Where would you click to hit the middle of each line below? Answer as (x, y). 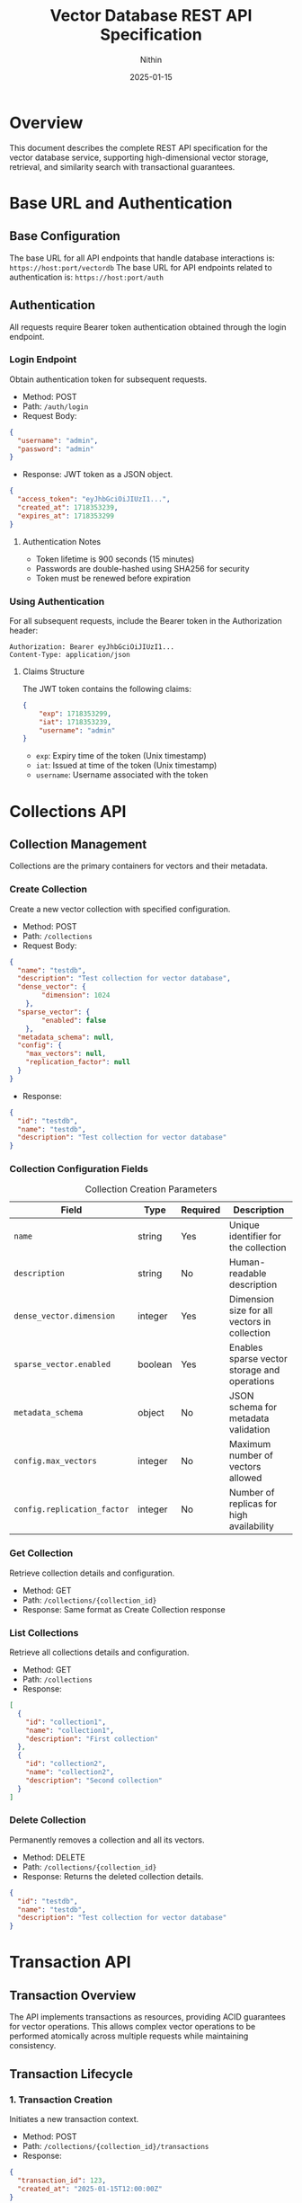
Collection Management (78, 844)
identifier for (255, 1237)
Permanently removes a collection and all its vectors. (107, 1840)
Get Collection (41, 1553)
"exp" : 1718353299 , (75, 714)
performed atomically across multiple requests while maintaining (129, 2036)
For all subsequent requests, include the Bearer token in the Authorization (146, 620)
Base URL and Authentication (121, 203)
